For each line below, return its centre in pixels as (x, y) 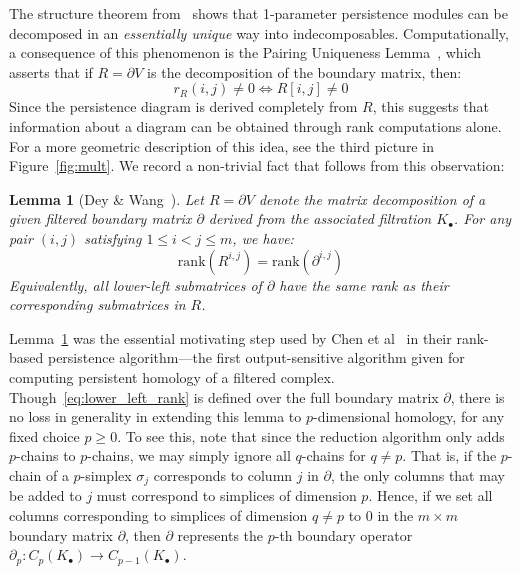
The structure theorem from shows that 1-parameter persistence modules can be (258, 13)
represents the (220, 534)
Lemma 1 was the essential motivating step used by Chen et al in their (230, 337)
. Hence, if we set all (430, 495)
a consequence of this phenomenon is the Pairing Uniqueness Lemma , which (245, 52)
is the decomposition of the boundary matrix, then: (304, 71)
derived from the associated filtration (320, 218)
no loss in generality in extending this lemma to (155, 416)
